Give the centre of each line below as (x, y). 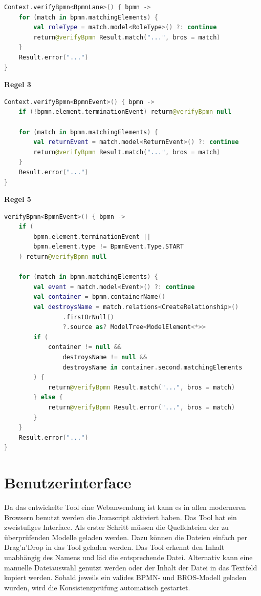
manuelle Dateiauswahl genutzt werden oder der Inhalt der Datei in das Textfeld (131, 567)
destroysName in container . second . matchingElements (153, 367)
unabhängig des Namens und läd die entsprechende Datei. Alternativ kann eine (128, 557)
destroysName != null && (105, 357)
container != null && (85, 347)
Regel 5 (18, 199)
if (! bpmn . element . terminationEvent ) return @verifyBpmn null (125, 112)
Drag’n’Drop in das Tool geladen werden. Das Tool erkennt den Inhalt (114, 547)
